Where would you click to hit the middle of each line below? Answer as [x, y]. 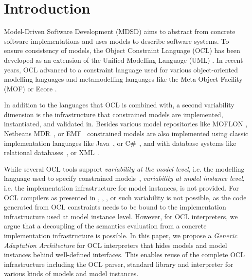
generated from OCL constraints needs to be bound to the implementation [115, 207]
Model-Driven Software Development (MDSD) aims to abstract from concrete [120, 31]
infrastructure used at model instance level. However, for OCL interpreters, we [121, 216]
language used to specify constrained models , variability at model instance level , [124, 178]
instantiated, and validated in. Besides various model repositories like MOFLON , [126, 124]
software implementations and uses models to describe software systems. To [117, 41]
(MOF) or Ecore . [30, 88]
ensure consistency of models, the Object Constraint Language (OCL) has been [122, 50]
